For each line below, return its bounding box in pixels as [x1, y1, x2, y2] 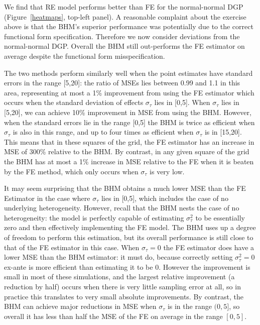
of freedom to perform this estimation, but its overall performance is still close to [4, 232, 253, 243]
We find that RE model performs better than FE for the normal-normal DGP [4, 2, 243, 12]
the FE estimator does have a [163, 242, 254, 252]
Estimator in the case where [4, 192, 90, 203]
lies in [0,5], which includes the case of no [101, 192, 228, 203]
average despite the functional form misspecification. [4, 50, 165, 61]
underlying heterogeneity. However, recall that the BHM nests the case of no [4, 202, 239, 213]
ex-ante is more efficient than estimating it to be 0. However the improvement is [4, 261, 250, 272]
